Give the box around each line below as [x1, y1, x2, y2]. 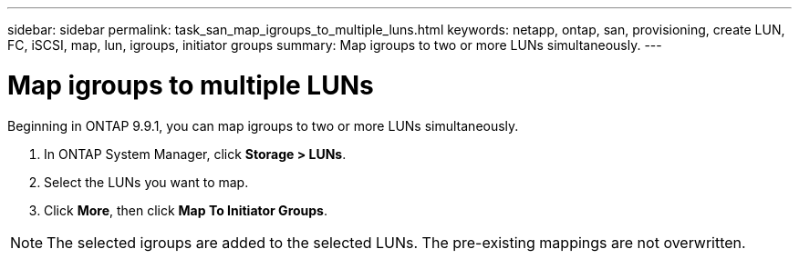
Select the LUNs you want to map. [44, 174, 249, 190]
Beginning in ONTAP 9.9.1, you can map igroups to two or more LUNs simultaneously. [7, 117, 519, 134]
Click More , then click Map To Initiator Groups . [44, 202, 328, 218]
